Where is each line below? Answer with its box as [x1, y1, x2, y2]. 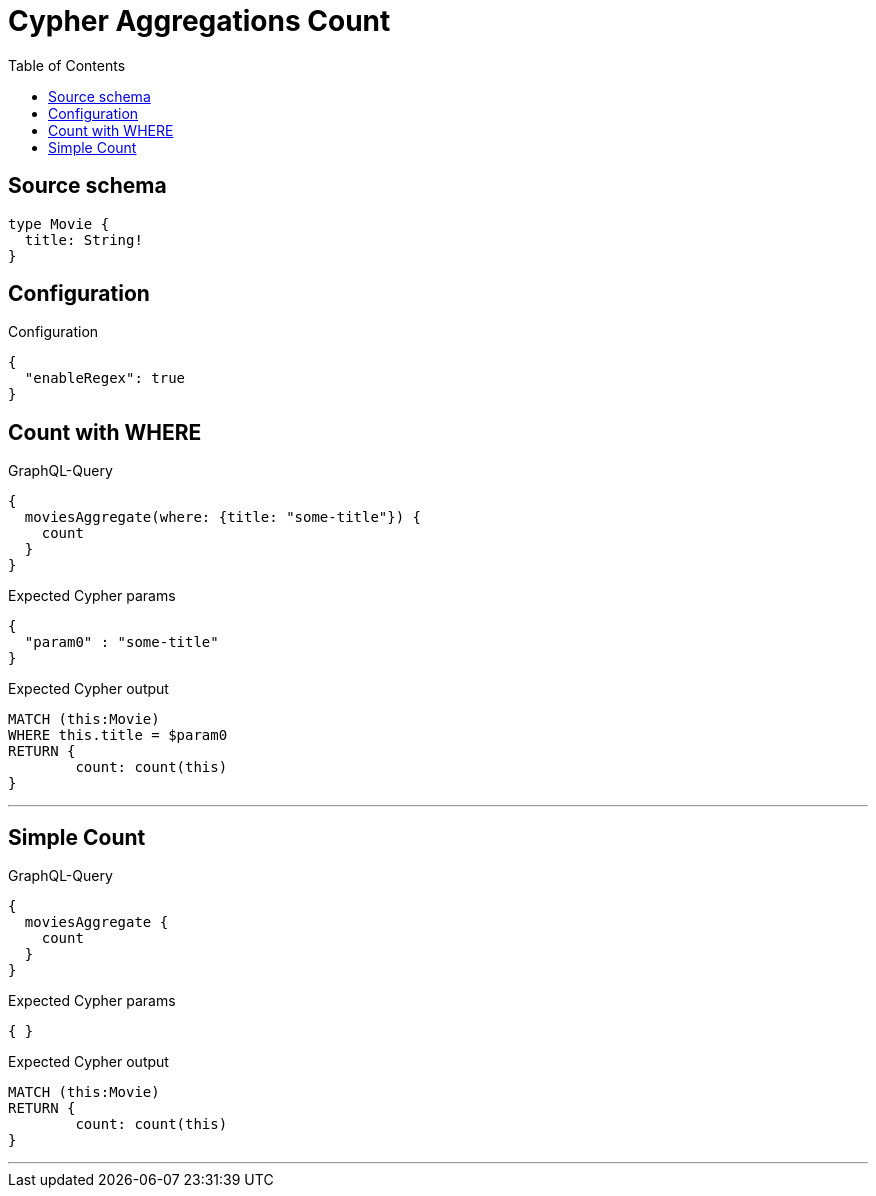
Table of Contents [8, 56, 126, 74]
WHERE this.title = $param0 [8, 727, 228, 744]
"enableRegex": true [24, 370, 186, 387]
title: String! [24, 231, 143, 248]
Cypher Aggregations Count [8, 4, 391, 38]
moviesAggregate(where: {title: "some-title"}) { [24, 509, 422, 526]
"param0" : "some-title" [24, 634, 219, 651]
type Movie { [8, 215, 110, 232]
